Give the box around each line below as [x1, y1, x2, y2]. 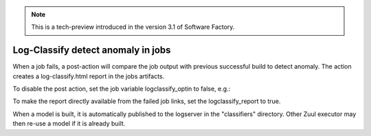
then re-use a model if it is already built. [12, 120, 126, 128]
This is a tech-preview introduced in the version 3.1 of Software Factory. [31, 23, 235, 31]
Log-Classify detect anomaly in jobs [12, 45, 171, 56]
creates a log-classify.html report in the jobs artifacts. [12, 72, 165, 80]
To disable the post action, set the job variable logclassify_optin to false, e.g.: [12, 84, 231, 93]
